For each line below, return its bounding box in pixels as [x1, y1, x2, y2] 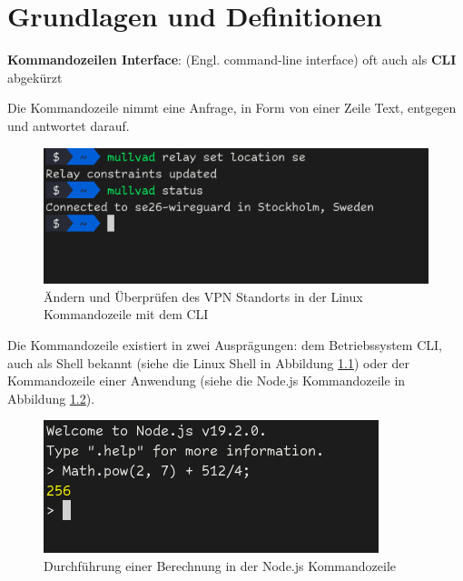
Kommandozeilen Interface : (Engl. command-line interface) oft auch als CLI [7, 50, 457, 69]
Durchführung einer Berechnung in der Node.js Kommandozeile [44, 556, 397, 575]
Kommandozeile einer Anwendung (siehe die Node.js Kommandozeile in [7, 371, 406, 390]
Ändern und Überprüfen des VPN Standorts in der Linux [44, 286, 363, 306]
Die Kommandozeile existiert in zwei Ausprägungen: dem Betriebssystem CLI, [7, 335, 442, 354]
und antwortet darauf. [7, 115, 130, 135]
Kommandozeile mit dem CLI [44, 305, 209, 324]
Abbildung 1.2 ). [7, 388, 95, 407]
